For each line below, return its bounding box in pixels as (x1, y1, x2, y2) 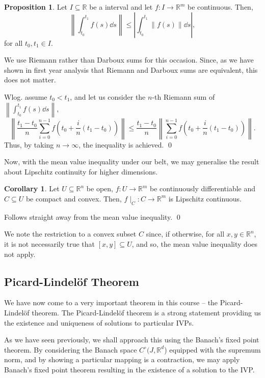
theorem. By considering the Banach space (4, 344, 137, 355)
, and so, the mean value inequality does (131, 238, 258, 249)
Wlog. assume (4, 91, 47, 102)
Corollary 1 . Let (4, 183, 60, 194)
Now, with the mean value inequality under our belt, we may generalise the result (4, 156, 259, 167)
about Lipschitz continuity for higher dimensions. (4, 166, 158, 177)
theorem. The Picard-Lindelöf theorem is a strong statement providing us (32, 307, 261, 317)
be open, (86, 183, 113, 194)
